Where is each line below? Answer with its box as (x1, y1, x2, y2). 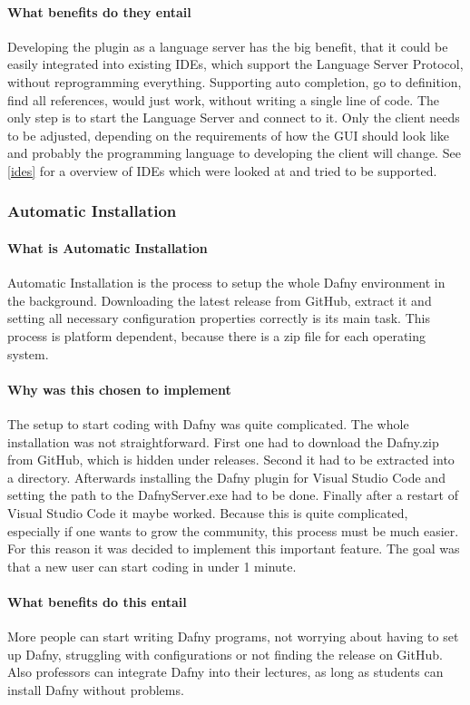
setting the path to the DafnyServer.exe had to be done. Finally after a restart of (7, 485, 458, 504)
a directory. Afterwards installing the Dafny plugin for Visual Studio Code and (7, 467, 446, 486)
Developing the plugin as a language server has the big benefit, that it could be (7, 36, 448, 55)
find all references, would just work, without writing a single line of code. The (7, 90, 440, 109)
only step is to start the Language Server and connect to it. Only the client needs (7, 108, 460, 127)
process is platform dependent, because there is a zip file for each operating (7, 326, 426, 345)
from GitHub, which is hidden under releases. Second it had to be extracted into (7, 450, 455, 469)
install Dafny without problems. (7, 680, 184, 699)
